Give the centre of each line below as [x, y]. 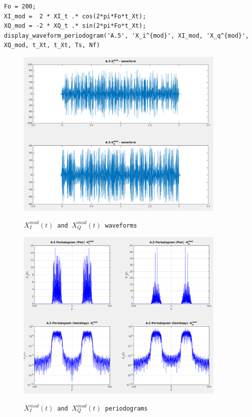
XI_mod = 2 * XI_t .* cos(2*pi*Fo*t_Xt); [75, 16]
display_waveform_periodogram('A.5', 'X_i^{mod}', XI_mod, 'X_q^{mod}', [126, 35]
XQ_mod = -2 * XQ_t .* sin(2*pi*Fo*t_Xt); [75, 26]
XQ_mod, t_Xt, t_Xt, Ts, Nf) [52, 45]
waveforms [121, 225]
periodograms [126, 409]
